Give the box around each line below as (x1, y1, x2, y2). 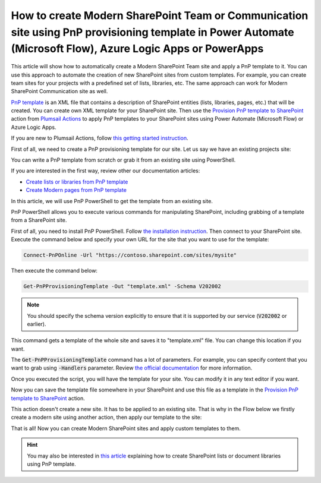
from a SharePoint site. (11, 217, 67, 224)
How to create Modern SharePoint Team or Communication (11, 9, 309, 22)
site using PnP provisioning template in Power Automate (11, 26, 294, 39)
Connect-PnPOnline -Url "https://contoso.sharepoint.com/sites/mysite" (23, 252, 237, 258)
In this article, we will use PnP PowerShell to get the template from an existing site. (11, 197, 213, 204)
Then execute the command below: (11, 267, 98, 274)
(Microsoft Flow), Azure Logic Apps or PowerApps (11, 42, 264, 56)
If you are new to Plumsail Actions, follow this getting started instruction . (11, 134, 188, 142)
